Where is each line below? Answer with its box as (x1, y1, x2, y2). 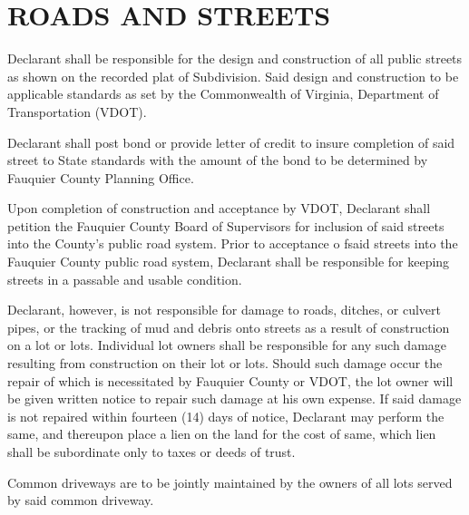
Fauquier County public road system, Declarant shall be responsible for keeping (7, 252, 450, 271)
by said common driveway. (7, 491, 154, 510)
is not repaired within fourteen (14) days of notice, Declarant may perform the (7, 406, 445, 425)
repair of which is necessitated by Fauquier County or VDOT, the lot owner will (7, 371, 454, 390)
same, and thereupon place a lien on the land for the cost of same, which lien (7, 424, 436, 443)
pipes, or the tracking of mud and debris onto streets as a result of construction (7, 317, 450, 336)
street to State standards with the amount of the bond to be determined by (7, 151, 428, 170)
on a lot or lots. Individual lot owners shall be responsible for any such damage (7, 335, 447, 355)
